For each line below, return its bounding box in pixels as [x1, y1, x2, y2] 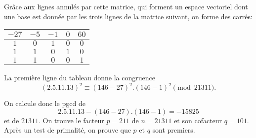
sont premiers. [152, 125, 195, 135]
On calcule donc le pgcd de [4, 98, 85, 108]
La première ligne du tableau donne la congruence [4, 72, 155, 83]
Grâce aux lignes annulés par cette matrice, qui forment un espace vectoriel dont [4, 1, 248, 11]
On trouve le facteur [43, 115, 104, 125]
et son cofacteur [174, 115, 222, 125]
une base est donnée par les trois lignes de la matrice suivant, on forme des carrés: [4, 11, 253, 21]
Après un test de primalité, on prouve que [4, 125, 131, 135]
